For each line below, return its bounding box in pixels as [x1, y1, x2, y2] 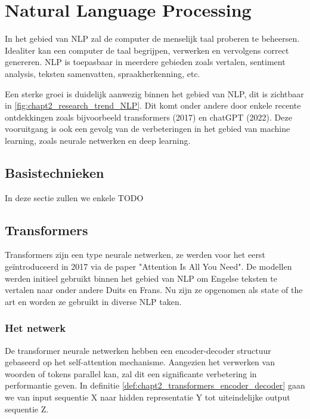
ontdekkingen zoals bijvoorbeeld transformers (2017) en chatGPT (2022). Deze [5, 110, 292, 123]
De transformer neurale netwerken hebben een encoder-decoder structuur [5, 344, 271, 356]
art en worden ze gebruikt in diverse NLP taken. [5, 295, 182, 307]
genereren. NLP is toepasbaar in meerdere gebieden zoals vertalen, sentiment [5, 56, 286, 68]
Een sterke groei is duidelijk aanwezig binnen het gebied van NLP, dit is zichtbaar [5, 87, 304, 100]
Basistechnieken [5, 163, 104, 181]
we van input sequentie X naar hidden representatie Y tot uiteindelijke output [5, 391, 290, 403]
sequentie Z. [5, 402, 49, 415]
